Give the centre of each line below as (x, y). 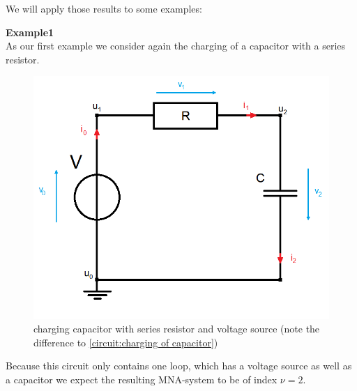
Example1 (30, 32)
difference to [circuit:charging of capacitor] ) (126, 342)
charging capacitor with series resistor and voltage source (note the (177, 329)
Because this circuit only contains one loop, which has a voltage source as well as (179, 366)
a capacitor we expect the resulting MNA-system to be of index (142, 379)
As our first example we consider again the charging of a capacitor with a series (176, 46)
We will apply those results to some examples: (104, 8)
